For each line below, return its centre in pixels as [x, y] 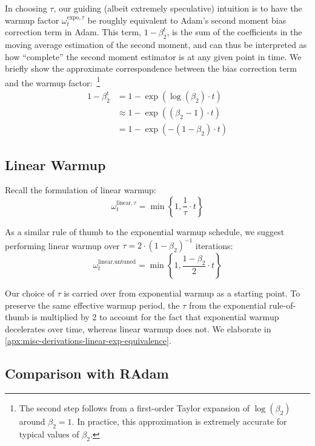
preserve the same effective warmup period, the [92, 305]
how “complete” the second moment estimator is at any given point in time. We [153, 56]
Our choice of [30, 293]
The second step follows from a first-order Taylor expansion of [134, 408]
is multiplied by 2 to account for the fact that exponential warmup [155, 317]
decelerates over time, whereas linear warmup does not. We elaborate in [138, 328]
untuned [125, 262]
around [32, 421]
